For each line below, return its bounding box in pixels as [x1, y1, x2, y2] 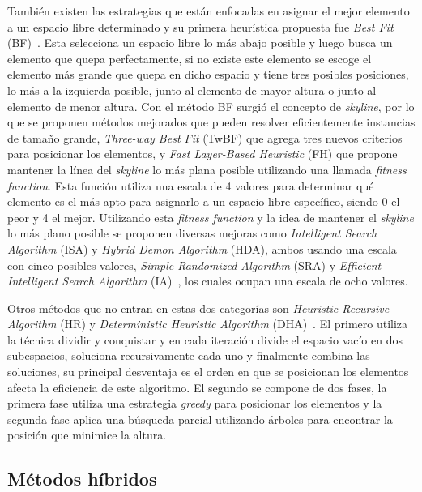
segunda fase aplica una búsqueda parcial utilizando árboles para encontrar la [7, 410, 393, 427]
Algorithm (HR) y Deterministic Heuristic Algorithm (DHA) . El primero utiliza [7, 315, 408, 332]
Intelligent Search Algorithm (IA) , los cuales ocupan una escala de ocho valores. [7, 272, 408, 289]
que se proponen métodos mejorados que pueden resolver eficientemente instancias [7, 113, 416, 130]
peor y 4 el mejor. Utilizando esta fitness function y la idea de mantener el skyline [7, 208, 414, 225]
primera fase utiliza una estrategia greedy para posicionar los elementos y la [7, 395, 382, 412]
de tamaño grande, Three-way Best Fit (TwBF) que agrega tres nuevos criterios [7, 129, 403, 146]
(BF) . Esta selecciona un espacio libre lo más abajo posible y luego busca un [7, 34, 393, 51]
